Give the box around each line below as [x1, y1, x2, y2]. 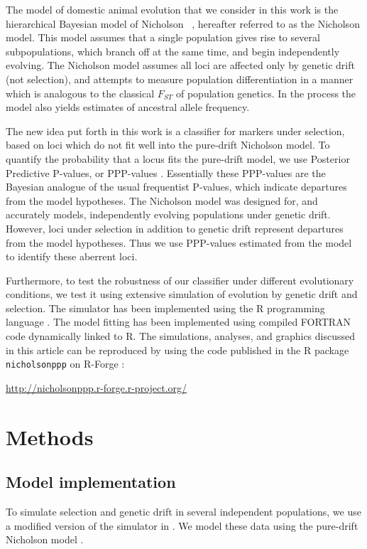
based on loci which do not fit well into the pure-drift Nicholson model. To [6, 137, 330, 152]
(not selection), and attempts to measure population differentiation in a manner [6, 71, 354, 86]
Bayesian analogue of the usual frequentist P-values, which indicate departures [6, 179, 347, 194]
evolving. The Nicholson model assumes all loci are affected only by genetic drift [6, 58, 355, 73]
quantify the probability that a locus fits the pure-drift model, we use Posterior [6, 151, 350, 166]
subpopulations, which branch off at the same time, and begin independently [6, 43, 340, 58]
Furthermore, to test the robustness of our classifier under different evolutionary [6, 272, 354, 287]
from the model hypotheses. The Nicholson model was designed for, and [6, 193, 318, 208]
